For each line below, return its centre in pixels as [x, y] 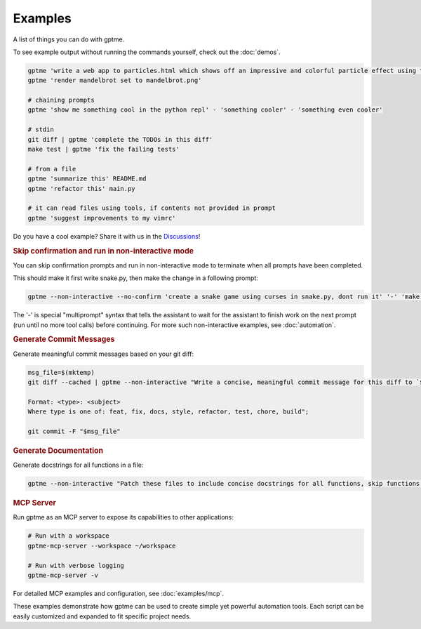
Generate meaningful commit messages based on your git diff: [103, 354]
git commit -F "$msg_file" [74, 431]
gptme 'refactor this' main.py [82, 188]
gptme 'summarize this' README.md [87, 179]
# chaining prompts [61, 100]
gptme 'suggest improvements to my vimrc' [102, 218]
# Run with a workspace [69, 536]
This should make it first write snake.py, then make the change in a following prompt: [136, 278]
